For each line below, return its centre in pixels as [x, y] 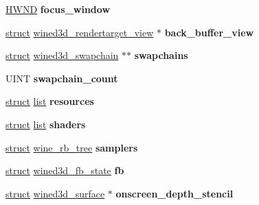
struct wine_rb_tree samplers [72, 147]
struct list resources [50, 101]
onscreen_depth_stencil [174, 193]
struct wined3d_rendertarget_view [80, 32]
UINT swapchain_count [62, 78]
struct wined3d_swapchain [62, 55]
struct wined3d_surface [55, 193]
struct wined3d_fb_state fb [65, 170]
